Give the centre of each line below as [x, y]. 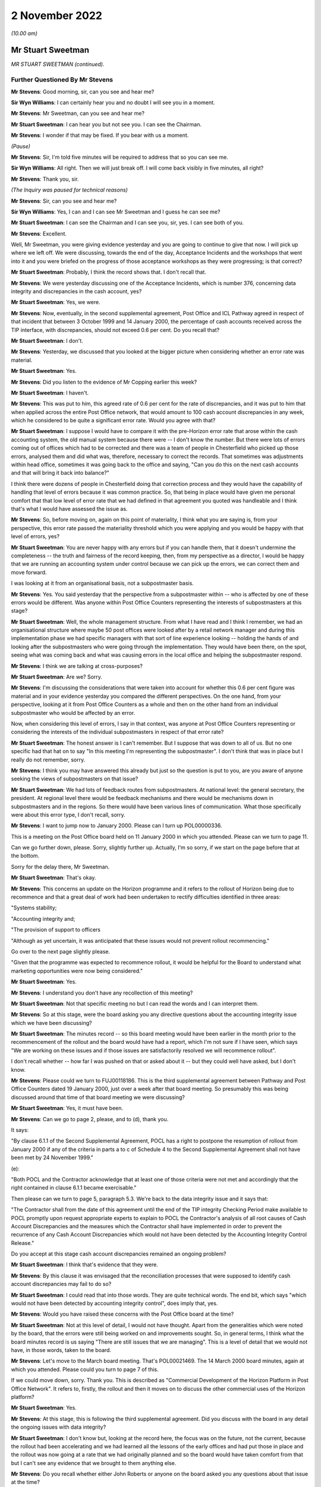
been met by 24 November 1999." [52, 1157]
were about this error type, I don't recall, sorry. [68, 814]
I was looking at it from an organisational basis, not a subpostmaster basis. [103, 583]
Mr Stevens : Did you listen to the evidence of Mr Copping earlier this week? [104, 382]
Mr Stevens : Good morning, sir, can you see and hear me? [83, 92]
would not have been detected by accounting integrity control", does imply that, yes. [114, 1303]
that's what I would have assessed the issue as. [69, 509]
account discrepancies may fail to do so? [61, 1284]
